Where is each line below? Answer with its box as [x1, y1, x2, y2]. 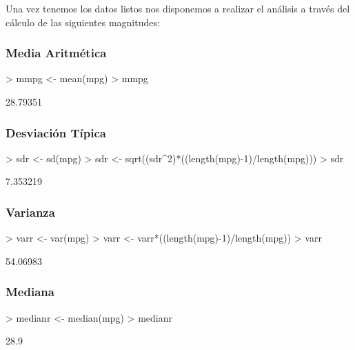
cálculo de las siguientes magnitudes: [6, 14, 160, 29]
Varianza [6, 203, 55, 220]
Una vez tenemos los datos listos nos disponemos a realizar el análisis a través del [6, 1, 350, 15]
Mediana [6, 283, 54, 300]
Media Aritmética [6, 44, 107, 61]
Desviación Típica [6, 124, 106, 141]
